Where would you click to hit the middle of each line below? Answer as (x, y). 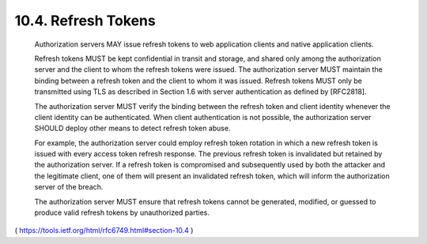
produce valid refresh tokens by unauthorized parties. (122, 212)
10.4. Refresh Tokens (85, 21)
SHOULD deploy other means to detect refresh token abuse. (132, 128)
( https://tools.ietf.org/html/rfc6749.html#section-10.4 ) (104, 231)
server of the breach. (69, 187)
